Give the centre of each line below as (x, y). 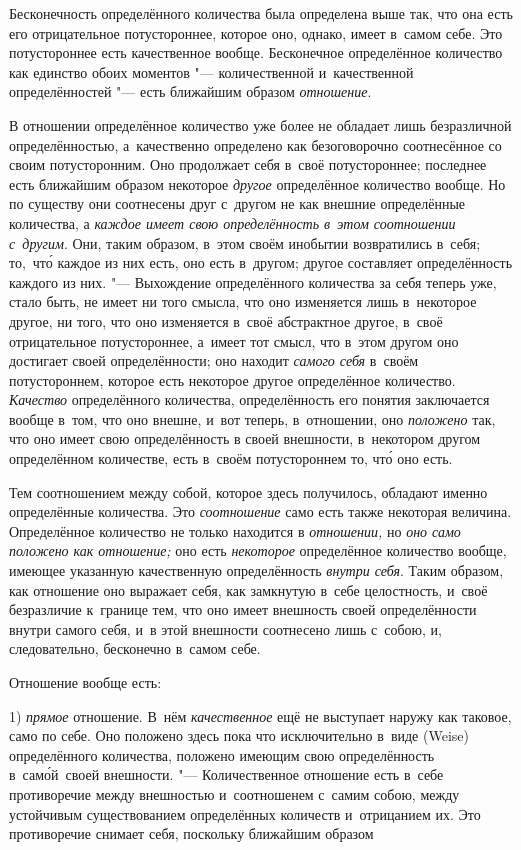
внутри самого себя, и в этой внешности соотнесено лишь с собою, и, (225, 628)
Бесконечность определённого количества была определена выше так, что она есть (261, 13)
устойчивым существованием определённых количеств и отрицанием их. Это (245, 813)
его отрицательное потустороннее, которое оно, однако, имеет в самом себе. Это (256, 32)
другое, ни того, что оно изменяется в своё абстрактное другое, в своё (226, 320)
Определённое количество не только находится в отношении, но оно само (235, 530)
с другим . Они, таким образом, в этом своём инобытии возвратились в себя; (245, 242)
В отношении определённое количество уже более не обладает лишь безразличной (260, 124)
